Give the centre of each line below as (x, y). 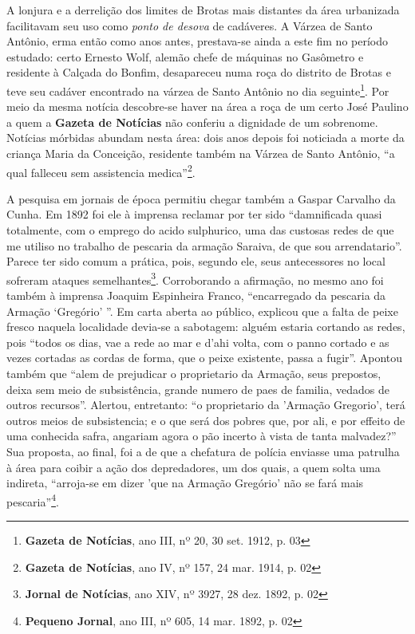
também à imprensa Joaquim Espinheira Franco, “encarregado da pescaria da (196, 295)
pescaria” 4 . (33, 500)
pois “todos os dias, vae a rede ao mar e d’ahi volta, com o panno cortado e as (198, 342)
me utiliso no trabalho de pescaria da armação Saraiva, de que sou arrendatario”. (204, 245)
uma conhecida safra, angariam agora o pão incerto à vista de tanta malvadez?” (202, 436)
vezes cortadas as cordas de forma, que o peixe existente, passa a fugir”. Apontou (205, 358)
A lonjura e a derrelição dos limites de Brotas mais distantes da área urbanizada (203, 10)
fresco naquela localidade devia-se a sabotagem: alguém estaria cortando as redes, (206, 327)
